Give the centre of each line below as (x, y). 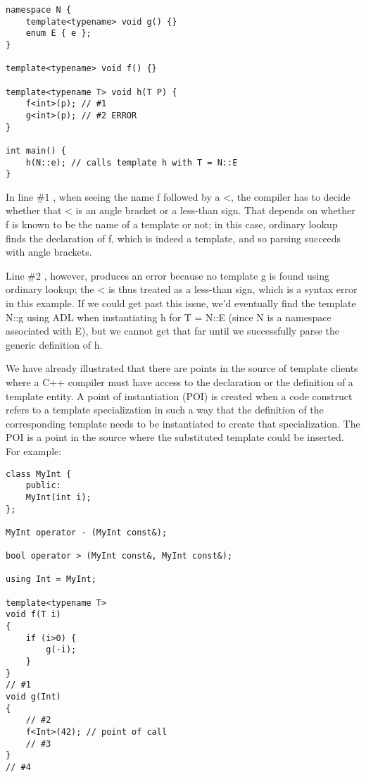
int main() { (36, 150)
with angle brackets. (49, 252)
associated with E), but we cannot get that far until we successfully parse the (172, 331)
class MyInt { (39, 474)
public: (43, 486)
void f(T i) (33, 615)
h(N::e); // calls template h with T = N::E (132, 162)
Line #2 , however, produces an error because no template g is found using (168, 275)
